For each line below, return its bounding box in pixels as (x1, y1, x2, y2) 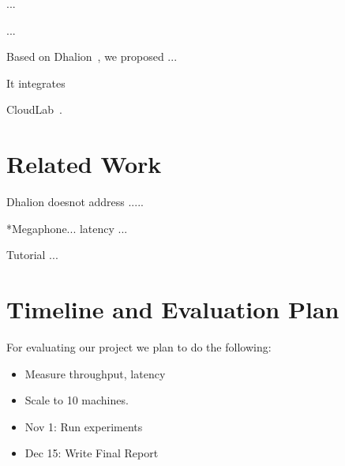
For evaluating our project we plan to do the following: (6, 339, 272, 355)
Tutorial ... (6, 246, 58, 263)
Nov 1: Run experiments (24, 418, 143, 434)
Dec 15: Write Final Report (24, 445, 159, 461)
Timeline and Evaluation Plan (6, 293, 339, 325)
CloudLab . (6, 101, 63, 118)
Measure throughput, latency (24, 365, 166, 381)
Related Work (6, 148, 162, 180)
